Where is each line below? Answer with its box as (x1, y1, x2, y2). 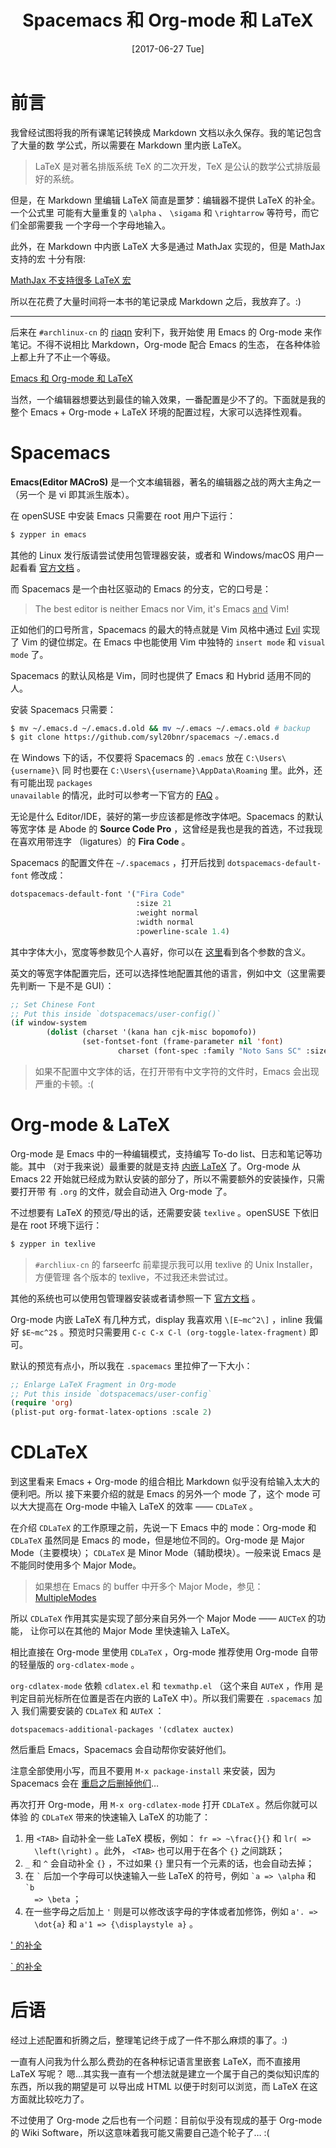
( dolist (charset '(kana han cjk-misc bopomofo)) (46, 1027, 257, 1038)
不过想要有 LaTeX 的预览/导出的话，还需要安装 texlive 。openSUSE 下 (10, 1206, 302, 1218)
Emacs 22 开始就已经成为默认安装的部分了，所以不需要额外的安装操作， (10, 1172, 308, 1185)
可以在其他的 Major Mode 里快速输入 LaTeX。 (47, 1625, 236, 1637)
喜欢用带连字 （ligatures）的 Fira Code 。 (18, 836, 191, 848)
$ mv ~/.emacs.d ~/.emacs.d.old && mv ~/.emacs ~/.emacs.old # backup (10, 723, 311, 733)
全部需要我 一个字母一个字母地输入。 (18, 219, 171, 231)
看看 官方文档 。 (18, 561, 86, 573)
